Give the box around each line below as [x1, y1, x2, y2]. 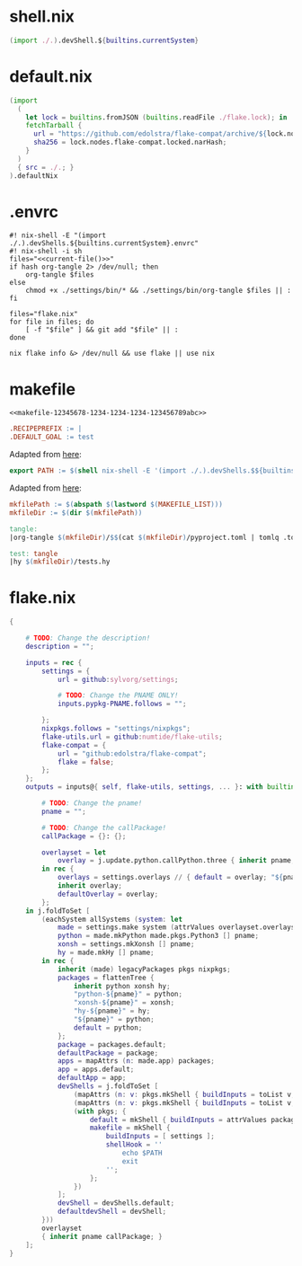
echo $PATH [121, 1148, 164, 1158]
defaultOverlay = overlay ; [57, 890, 159, 899]
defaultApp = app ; [57, 1074, 127, 1083]
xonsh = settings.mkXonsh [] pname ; [57, 940, 195, 949]
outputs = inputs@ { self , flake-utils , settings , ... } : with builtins [25, 783, 299, 792]
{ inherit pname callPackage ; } [41, 1232, 164, 1241]
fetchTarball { [25, 121, 83, 130]
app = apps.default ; [57, 1065, 135, 1075]
